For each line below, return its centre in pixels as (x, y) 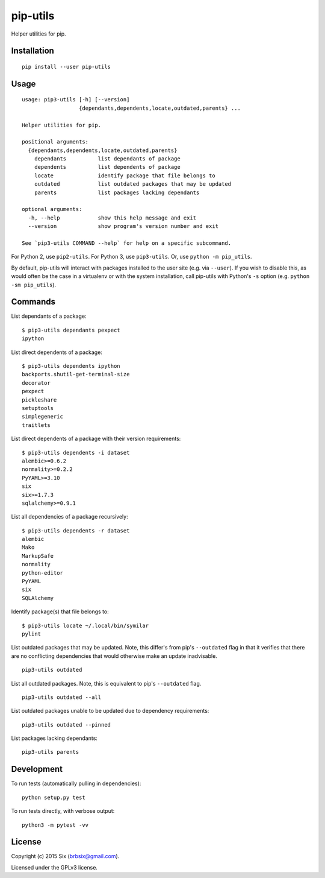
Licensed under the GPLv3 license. (54, 867)
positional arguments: (55, 142)
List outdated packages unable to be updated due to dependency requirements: (110, 711)
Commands (33, 302)
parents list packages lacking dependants (117, 192)
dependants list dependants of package (107, 159)
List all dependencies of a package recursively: (70, 517)
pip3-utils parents (51, 752)
